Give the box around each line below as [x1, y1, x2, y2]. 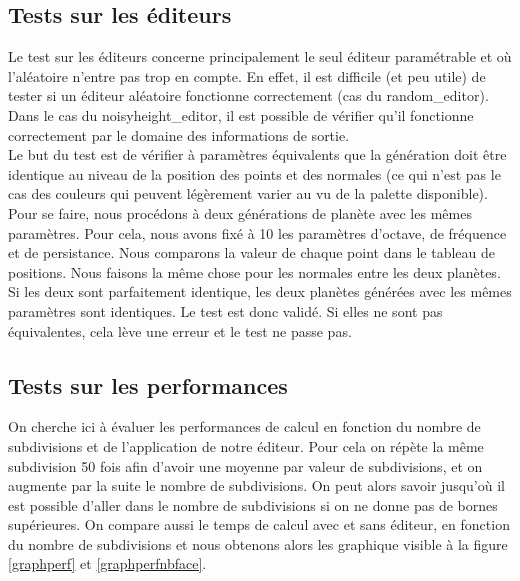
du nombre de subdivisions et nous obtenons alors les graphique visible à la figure [8, 533, 508, 554]
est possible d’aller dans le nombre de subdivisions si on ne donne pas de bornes [8, 494, 498, 515]
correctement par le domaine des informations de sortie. [8, 124, 350, 145]
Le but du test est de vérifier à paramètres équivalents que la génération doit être [8, 144, 507, 165]
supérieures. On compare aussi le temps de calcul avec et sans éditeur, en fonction [8, 514, 510, 535]
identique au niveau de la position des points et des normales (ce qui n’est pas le [8, 163, 501, 184]
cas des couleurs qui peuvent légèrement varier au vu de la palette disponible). [8, 183, 488, 204]
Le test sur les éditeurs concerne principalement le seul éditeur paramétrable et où [8, 46, 512, 67]
